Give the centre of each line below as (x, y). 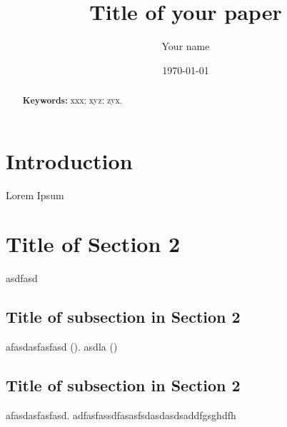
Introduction (69, 160)
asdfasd (22, 278)
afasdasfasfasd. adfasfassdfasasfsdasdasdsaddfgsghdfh (121, 415)
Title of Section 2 (93, 244)
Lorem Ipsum (35, 195)
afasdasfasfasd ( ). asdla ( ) (62, 347)
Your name (186, 46)
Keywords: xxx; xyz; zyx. (72, 101)
